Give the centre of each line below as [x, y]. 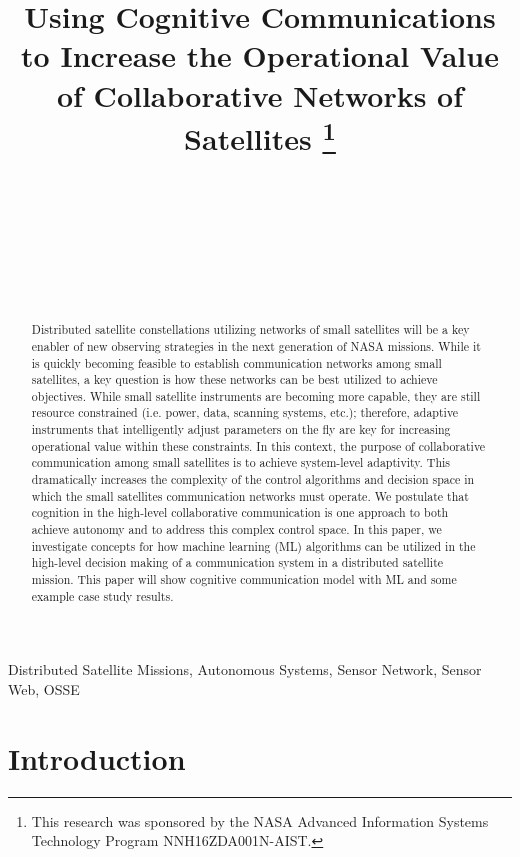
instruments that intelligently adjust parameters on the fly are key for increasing [241, 429]
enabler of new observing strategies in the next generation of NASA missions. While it [256, 345]
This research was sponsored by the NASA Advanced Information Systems [260, 820]
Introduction [97, 757]
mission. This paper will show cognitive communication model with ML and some [244, 579]
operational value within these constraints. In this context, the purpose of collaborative [258, 445]
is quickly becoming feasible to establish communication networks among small [236, 362]
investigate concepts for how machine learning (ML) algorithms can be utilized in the [253, 545]
